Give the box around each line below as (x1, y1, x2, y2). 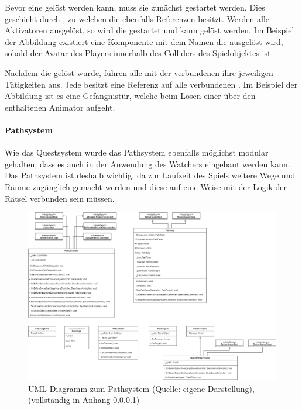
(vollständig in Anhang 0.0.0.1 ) (28, 394, 140, 406)
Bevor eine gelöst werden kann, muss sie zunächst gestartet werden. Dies (5, 1, 265, 13)
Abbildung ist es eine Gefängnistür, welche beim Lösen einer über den (5, 89, 256, 102)
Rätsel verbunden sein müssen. (5, 192, 115, 204)
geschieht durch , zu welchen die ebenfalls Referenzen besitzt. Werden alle (5, 12, 270, 25)
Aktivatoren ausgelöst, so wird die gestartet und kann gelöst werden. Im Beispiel (5, 24, 294, 36)
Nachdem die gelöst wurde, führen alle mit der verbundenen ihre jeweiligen (5, 66, 273, 78)
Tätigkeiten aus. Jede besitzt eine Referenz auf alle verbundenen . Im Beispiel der (5, 78, 298, 90)
